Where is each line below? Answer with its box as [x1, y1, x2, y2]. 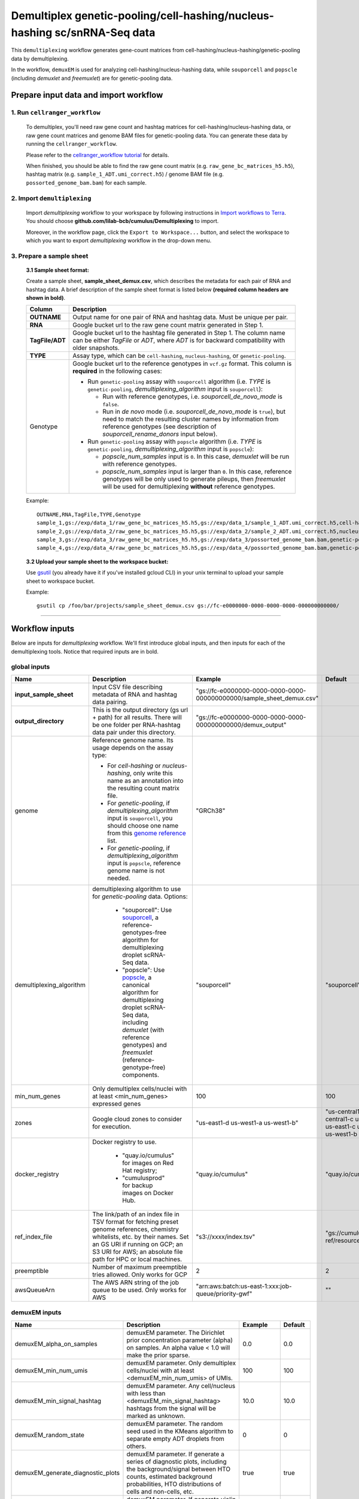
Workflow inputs [11, 624, 75, 634]
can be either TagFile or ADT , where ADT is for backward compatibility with [72, 336, 285, 345]
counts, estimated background [126, 1472, 212, 1480]
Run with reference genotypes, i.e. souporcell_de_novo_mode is [102, 393, 283, 401]
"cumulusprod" [121, 1173, 165, 1182]
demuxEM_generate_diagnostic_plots [14, 1468, 120, 1477]
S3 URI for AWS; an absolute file [92, 1247, 183, 1256]
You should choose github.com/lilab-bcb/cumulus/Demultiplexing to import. [26, 218, 219, 225]
